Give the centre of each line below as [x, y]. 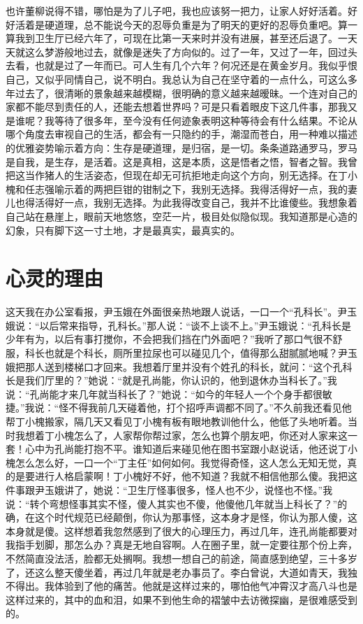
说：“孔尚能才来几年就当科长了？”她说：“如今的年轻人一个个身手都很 [164, 393]
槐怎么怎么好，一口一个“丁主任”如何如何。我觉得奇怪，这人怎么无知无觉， [177, 462]
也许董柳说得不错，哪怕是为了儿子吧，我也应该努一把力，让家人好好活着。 [177, 10]
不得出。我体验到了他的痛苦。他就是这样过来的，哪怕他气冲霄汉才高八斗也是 [181, 586]
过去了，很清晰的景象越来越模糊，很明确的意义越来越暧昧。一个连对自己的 [186, 93]
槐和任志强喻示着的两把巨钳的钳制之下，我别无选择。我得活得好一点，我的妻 [181, 189]
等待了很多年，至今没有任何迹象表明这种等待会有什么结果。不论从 [206, 120]
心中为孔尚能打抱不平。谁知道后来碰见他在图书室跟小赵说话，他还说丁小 [191, 449]
